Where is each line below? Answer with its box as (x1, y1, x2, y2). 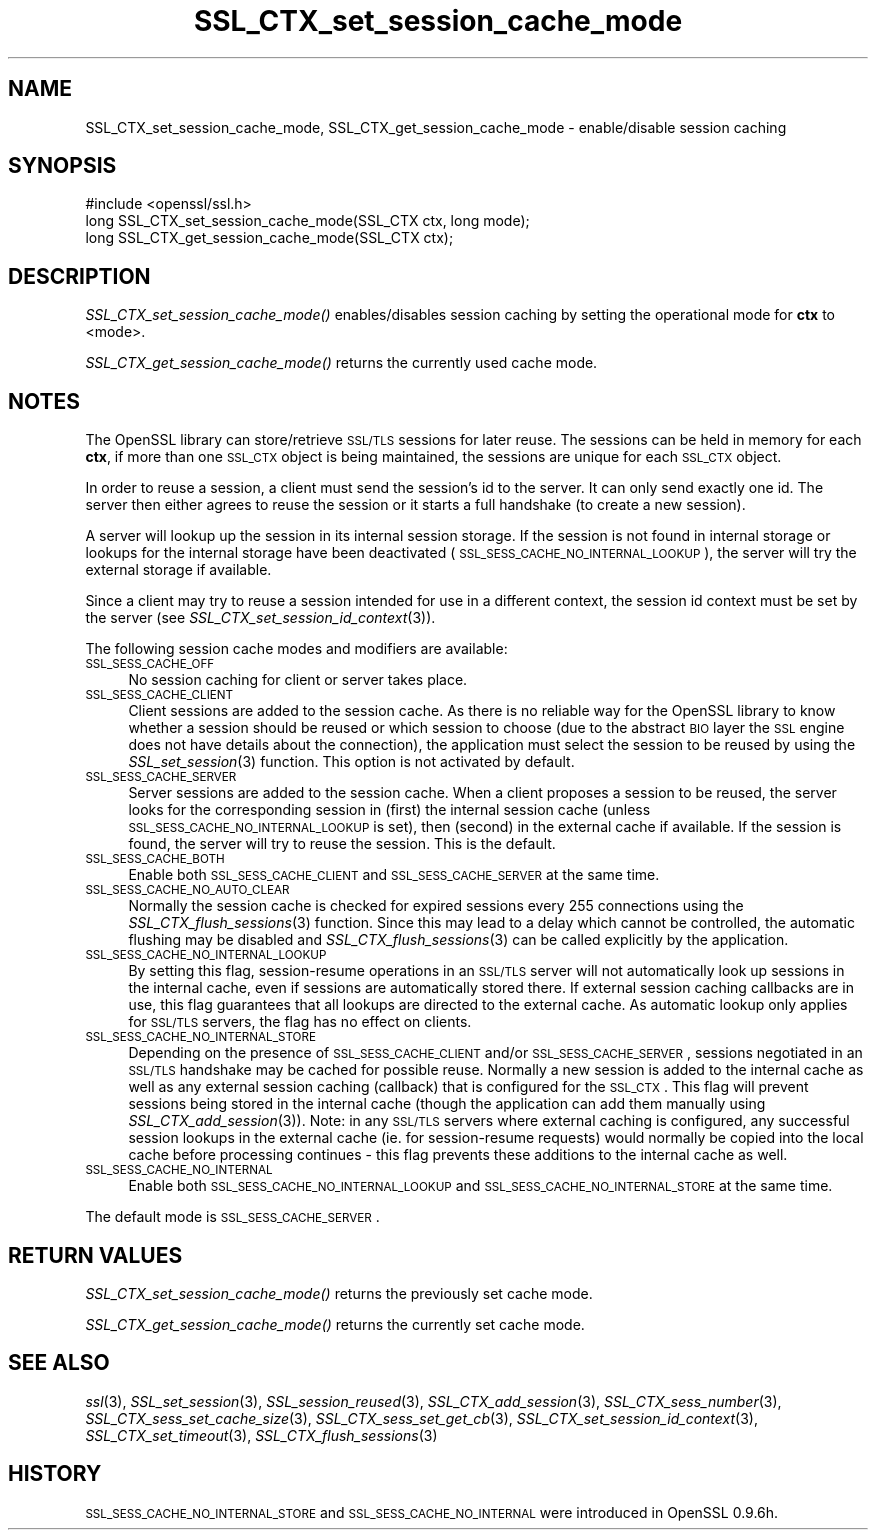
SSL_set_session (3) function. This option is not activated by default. (128, 753, 575, 771)
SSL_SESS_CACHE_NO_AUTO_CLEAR (85, 883, 290, 898)
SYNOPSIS (8, 153, 117, 179)
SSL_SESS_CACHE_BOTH (85, 852, 225, 867)
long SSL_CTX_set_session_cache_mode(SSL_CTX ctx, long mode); (85, 212, 530, 230)
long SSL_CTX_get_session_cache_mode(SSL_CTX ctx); (85, 229, 454, 247)
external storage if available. (85, 561, 272, 579)
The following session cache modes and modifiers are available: (85, 640, 508, 658)
